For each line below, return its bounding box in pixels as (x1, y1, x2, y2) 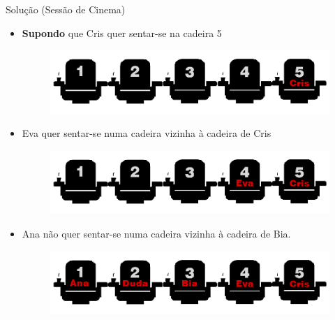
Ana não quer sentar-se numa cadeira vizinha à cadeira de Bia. (22, 226, 291, 241)
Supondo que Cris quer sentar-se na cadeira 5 (22, 25, 222, 40)
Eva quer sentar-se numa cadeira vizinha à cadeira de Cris (22, 126, 271, 140)
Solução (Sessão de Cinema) (6, 2, 126, 16)
